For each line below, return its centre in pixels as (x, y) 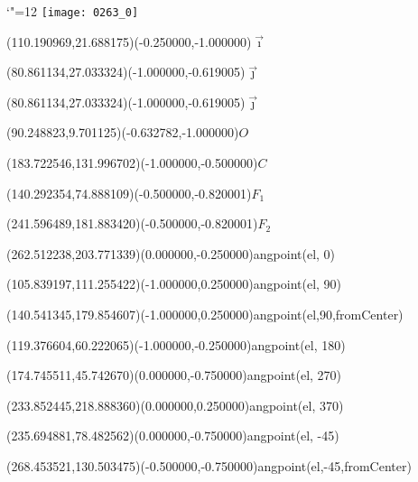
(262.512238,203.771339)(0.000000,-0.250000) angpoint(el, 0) (171, 253)
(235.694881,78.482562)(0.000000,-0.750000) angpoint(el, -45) (173, 436)
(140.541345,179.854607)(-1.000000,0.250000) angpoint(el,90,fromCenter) (205, 314)
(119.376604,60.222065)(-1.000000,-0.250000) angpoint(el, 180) (176, 344)
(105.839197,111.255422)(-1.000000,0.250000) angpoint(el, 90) (174, 284)
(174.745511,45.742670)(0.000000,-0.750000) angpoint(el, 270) (174, 375)
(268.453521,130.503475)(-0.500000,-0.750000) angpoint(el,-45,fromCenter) (209, 465)
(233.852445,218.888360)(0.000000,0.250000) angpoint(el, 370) (175, 405)
